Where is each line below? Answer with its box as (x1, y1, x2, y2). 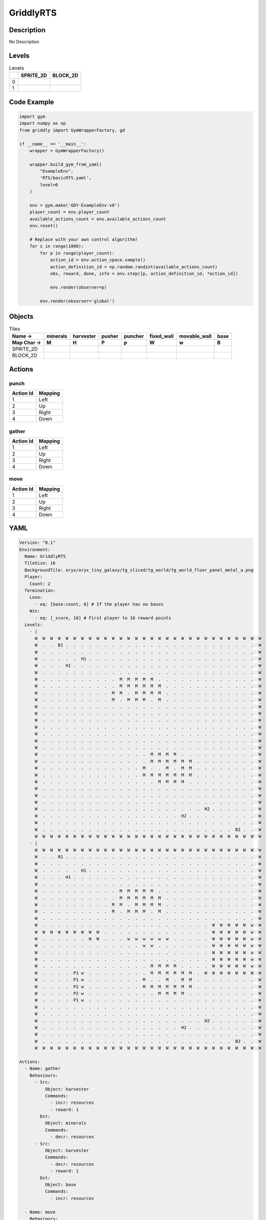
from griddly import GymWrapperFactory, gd (19, 127, 125, 133)
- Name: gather (24, 1066, 61, 1071)
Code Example (9, 98, 54, 106)
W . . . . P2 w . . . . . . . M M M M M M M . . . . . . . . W (35, 984, 261, 989)
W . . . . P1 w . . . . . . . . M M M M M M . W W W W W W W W (35, 970, 261, 976)
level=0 (40, 182, 59, 187)
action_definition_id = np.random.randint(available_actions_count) (50, 264, 218, 269)
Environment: (19, 547, 51, 552)
